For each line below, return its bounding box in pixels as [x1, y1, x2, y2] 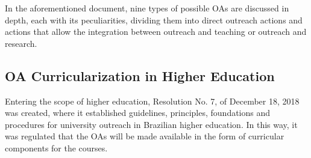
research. [5, 37, 37, 49]
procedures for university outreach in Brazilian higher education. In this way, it [5, 118, 298, 130]
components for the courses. [5, 141, 108, 154]
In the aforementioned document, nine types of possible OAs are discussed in [5, 2, 289, 14]
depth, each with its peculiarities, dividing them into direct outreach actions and [5, 13, 303, 26]
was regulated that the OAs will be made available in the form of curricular [5, 130, 284, 142]
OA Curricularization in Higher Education [5, 66, 275, 85]
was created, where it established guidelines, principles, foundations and [5, 106, 271, 119]
